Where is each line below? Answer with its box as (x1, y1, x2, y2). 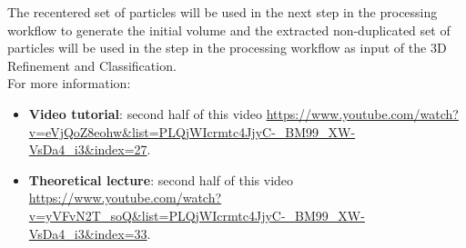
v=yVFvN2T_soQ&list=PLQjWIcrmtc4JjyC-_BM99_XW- (28, 205, 365, 224)
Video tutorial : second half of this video (28, 104, 262, 123)
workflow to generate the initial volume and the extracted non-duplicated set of (7, 20, 451, 39)
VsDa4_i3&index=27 (28, 140, 147, 159)
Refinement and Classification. (7, 55, 177, 74)
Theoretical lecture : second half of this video (28, 170, 294, 189)
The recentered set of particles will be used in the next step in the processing (7, 3, 438, 21)
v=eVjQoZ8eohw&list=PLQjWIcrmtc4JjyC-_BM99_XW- (28, 122, 356, 141)
